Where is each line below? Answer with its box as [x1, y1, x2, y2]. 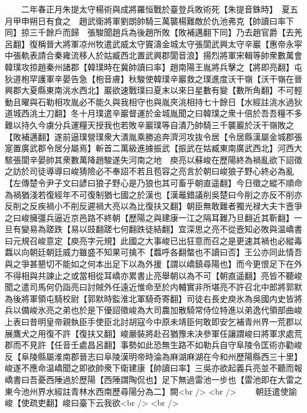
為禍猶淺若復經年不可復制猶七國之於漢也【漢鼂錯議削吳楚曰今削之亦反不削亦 [5, 188, 302, 200]
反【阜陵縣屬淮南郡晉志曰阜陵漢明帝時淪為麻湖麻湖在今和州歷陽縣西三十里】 [5, 350, 302, 362]
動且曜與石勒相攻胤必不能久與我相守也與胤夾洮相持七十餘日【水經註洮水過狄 [5, 95, 302, 108]
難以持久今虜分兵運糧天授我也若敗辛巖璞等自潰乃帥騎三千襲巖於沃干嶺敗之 [5, 118, 294, 131]
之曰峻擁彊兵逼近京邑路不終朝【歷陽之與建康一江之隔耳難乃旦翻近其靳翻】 [5, 211, 294, 223]
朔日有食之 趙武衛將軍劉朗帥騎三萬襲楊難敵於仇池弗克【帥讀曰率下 [29, 14, 294, 27]
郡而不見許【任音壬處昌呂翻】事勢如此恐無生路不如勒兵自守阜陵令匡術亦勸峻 [5, 339, 302, 351]
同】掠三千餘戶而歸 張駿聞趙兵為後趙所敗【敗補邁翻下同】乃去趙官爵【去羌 [5, 26, 302, 38]
